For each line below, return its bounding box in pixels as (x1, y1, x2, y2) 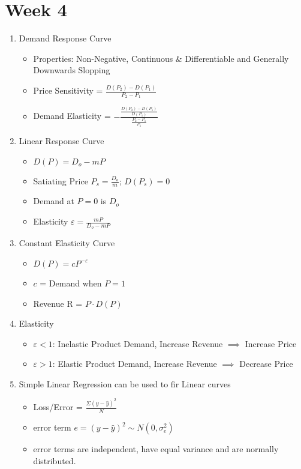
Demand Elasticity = (33, 109, 111, 122)
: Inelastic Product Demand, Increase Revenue (52, 337, 223, 349)
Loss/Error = (33, 401, 83, 413)
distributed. (33, 454, 76, 467)
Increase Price (245, 337, 297, 349)
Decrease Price (239, 357, 293, 370)
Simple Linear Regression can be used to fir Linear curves (19, 377, 231, 390)
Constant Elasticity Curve (19, 237, 115, 249)
